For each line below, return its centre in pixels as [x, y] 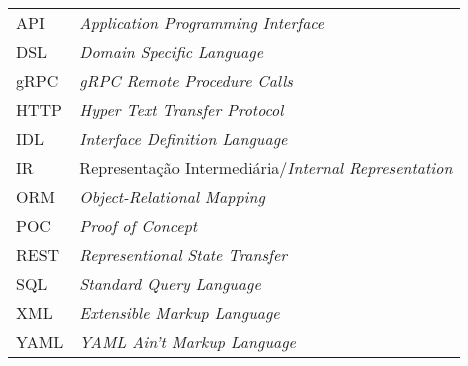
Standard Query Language [170, 283]
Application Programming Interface [202, 22]
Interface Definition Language [183, 138]
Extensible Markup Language [179, 312]
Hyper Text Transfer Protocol [181, 109]
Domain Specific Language [171, 51]
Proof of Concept [138, 225]
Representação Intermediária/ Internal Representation [266, 167]
